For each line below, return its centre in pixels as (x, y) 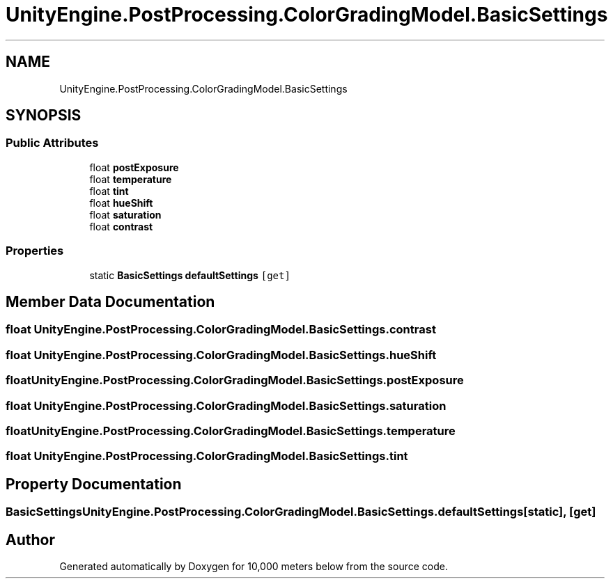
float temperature (131, 179)
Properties (35, 251)
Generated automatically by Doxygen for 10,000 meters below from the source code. (254, 566)
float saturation (125, 214)
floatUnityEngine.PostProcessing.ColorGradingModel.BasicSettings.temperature (231, 431)
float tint (109, 191)
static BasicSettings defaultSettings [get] (190, 275)
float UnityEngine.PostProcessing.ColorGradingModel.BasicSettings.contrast (221, 330)
